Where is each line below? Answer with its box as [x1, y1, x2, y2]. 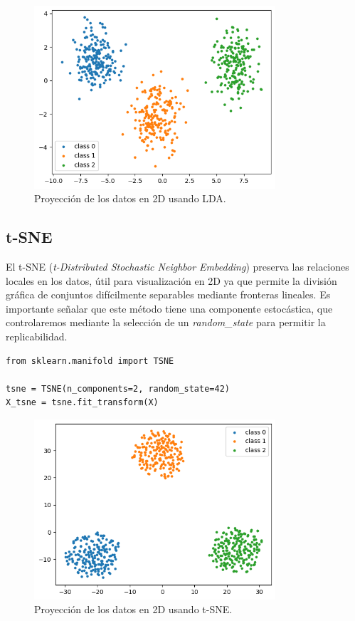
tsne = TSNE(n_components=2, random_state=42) [6, 383, 230, 394]
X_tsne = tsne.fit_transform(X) [6, 397, 159, 408]
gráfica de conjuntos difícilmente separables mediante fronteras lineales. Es [6, 287, 331, 302]
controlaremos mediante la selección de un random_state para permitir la [6, 315, 326, 330]
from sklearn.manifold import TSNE [6, 355, 174, 366]
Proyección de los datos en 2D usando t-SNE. [34, 602, 233, 617]
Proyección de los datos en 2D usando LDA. [34, 191, 226, 206]
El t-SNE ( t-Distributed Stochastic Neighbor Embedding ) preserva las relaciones [6, 259, 349, 273]
